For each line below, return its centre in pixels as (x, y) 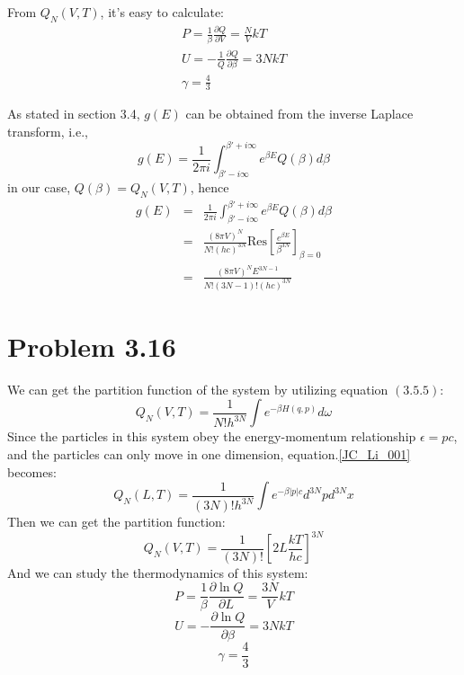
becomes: (32, 471)
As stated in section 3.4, (74, 114)
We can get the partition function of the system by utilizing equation (198, 389)
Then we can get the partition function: (116, 522)
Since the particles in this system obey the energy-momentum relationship (212, 436)
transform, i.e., (48, 132)
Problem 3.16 (92, 346)
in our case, (39, 187)
